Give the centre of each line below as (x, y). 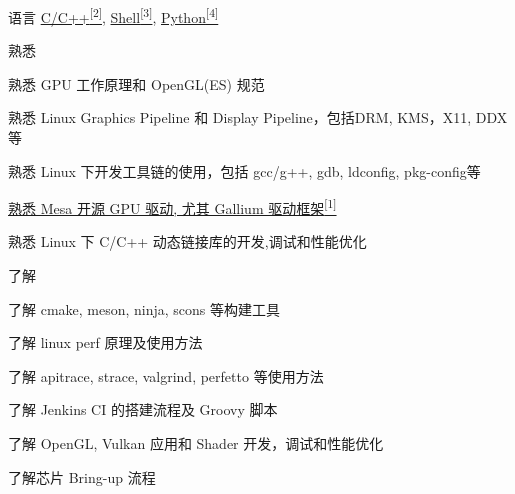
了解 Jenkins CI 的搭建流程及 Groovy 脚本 (143, 409)
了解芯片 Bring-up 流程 (82, 476)
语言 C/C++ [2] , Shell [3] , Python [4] (113, 15)
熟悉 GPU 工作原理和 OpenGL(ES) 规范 (136, 83)
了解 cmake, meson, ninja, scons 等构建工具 (144, 308)
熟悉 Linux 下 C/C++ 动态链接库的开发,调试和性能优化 (187, 241)
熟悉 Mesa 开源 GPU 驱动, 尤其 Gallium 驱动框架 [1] (172, 206)
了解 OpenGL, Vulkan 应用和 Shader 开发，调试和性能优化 (196, 443)
